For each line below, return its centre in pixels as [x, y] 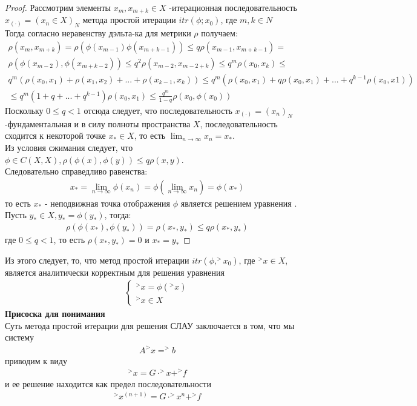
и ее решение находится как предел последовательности [108, 383]
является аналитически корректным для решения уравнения [115, 272]
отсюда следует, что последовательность [158, 110]
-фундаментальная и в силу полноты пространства [98, 123]
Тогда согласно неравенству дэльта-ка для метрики [98, 33]
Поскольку [24, 110]
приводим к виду [36, 360]
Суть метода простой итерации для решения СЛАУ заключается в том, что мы [150, 325]
